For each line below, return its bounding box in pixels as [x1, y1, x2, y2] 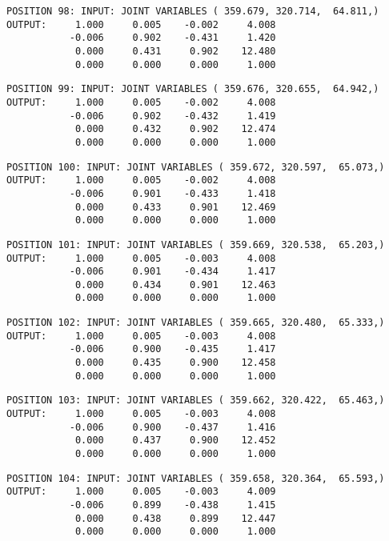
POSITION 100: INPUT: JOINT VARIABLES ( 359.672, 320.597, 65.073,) [6, 161, 385, 173]
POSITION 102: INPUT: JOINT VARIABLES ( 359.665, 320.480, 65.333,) [6, 317, 385, 329]
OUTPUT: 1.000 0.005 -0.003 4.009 [6, 486, 276, 498]
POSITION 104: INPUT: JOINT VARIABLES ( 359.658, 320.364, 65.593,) [6, 472, 385, 484]
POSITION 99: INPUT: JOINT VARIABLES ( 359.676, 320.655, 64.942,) [6, 83, 379, 95]
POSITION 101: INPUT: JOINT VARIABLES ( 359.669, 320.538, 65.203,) [6, 238, 385, 250]
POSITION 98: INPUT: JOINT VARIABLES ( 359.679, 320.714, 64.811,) [6, 6, 379, 17]
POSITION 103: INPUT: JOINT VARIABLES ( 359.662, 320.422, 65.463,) [6, 395, 385, 407]
